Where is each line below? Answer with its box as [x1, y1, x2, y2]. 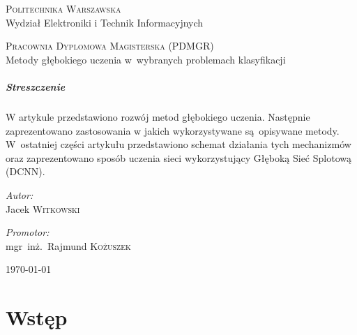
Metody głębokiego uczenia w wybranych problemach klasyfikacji [6, 52, 286, 66]
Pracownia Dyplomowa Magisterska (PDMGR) [6, 38, 214, 53]
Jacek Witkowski [6, 201, 80, 216]
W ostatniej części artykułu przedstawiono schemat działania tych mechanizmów [6, 137, 351, 151]
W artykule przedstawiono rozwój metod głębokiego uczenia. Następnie [6, 109, 310, 124]
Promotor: [6, 225, 50, 239]
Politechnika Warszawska [6, 1, 121, 15]
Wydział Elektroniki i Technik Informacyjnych [6, 15, 204, 29]
